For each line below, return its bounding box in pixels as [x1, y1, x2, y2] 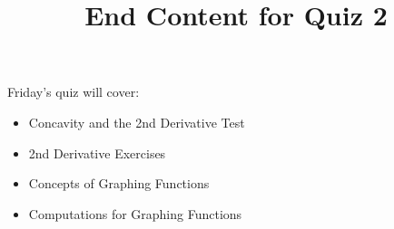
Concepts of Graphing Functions [28, 174, 210, 193]
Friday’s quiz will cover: [7, 82, 140, 101]
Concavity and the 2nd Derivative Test [28, 112, 245, 131]
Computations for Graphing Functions [28, 204, 242, 223]
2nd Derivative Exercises [28, 143, 166, 162]
